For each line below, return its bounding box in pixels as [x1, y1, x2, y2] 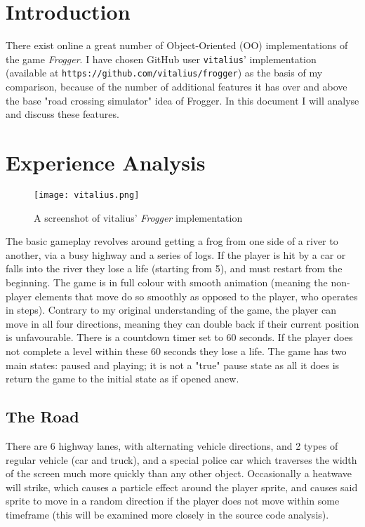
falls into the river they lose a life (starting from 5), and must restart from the [6, 261, 343, 276]
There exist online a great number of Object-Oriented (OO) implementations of [6, 38, 348, 53]
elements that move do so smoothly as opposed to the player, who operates [34, 288, 358, 303]
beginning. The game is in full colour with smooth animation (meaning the [6, 274, 328, 289]
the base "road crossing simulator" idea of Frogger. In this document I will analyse [6, 93, 359, 107]
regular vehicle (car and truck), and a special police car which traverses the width [6, 452, 357, 467]
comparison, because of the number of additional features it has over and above [6, 79, 347, 94]
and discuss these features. [6, 107, 119, 121]
